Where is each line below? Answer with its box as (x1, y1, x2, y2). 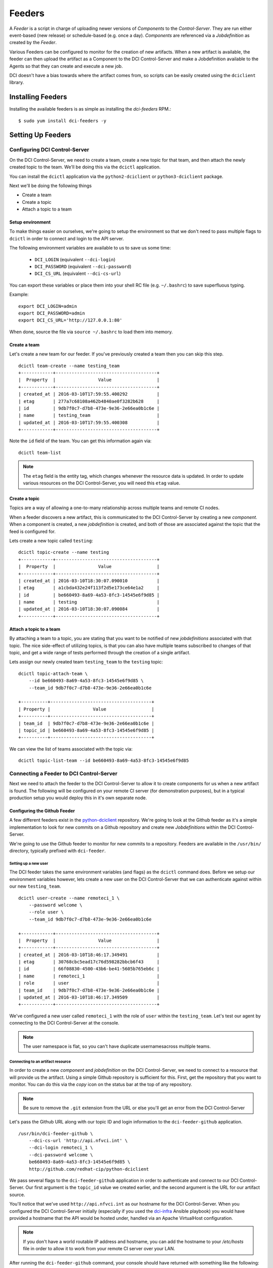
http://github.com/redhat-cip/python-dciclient (28, 1166, 149, 1172)
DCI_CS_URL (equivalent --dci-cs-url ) (34, 270, 121, 276)
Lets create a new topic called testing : (9, 538, 94, 544)
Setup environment (9, 219, 51, 225)
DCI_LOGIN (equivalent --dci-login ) (34, 256, 116, 262)
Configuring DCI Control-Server (9, 146, 89, 153)
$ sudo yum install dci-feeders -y (18, 118, 107, 124)
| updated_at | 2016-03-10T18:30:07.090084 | (18, 606, 160, 612)
